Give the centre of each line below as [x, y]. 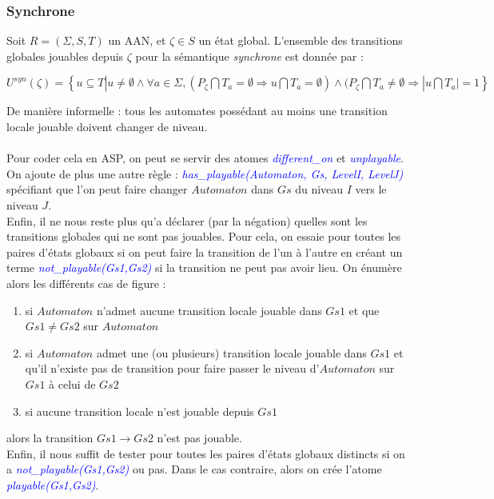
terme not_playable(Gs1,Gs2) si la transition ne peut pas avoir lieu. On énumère [204, 267]
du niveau [319, 189]
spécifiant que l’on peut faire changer [97, 189]
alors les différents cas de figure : [86, 283]
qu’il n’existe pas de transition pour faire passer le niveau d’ [172, 368]
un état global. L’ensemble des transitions [301, 40]
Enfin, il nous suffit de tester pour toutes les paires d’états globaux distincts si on [206, 453]
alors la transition [50, 438]
